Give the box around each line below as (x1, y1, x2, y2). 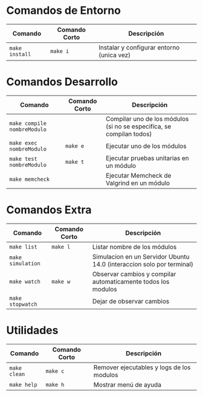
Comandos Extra (6, 203, 92, 217)
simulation (9, 260, 40, 266)
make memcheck (9, 176, 50, 182)
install (9, 51, 31, 57)
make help (9, 381, 37, 388)
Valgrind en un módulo (105, 179, 170, 187)
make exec (9, 140, 37, 146)
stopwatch (9, 300, 37, 308)
